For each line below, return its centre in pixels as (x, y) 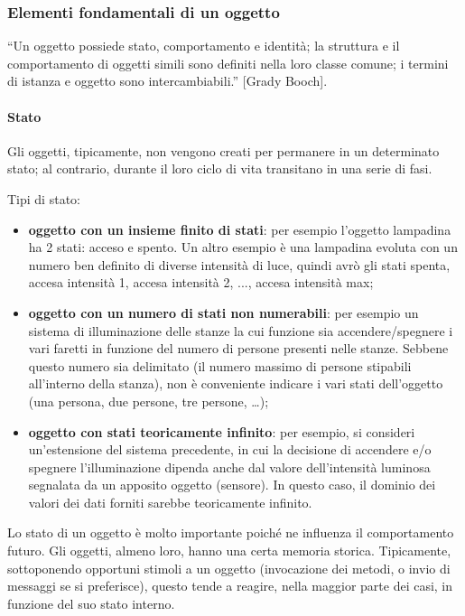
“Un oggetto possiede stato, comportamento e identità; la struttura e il (204, 46)
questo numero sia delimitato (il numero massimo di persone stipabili (220, 365)
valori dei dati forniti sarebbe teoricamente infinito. (170, 502)
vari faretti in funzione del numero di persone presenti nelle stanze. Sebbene (238, 348)
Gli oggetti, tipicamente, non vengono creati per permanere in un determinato (223, 150)
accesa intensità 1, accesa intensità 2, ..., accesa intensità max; (201, 282)
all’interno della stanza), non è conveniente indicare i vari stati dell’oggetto (236, 383)
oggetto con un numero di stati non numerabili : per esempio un (223, 312)
